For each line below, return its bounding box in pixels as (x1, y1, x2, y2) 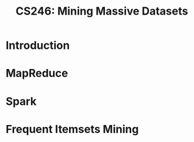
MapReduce (5, 66, 68, 80)
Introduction (5, 38, 70, 52)
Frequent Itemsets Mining (5, 122, 139, 136)
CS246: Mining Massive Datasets (15, 4, 189, 18)
